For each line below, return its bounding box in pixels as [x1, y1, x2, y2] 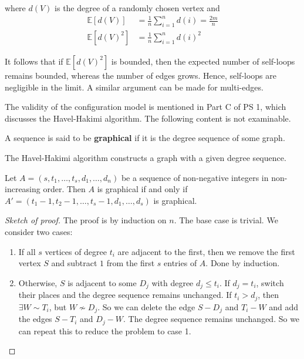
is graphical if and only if [97, 183, 188, 195]
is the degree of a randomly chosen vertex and [55, 2, 220, 14]
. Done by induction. [205, 257, 280, 269]
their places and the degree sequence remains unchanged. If [18, 288, 232, 301]
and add [269, 300, 299, 313]
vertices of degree [45, 245, 107, 257]
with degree [151, 276, 194, 288]
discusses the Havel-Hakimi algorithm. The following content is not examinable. [5, 112, 291, 124]
